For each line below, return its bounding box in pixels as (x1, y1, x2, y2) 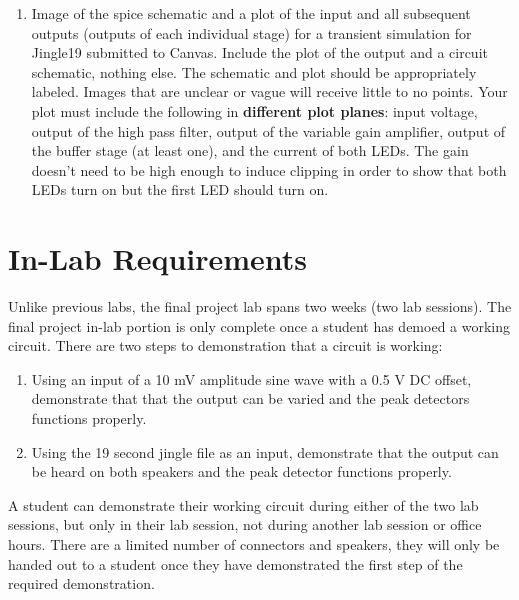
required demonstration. (8, 573, 155, 594)
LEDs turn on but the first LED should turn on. (31, 179, 329, 200)
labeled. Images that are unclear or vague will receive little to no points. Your (31, 81, 508, 102)
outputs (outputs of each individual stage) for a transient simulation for (31, 22, 472, 43)
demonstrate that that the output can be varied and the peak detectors (31, 388, 470, 409)
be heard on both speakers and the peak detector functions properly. (31, 461, 452, 482)
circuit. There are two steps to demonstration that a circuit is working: (8, 335, 443, 356)
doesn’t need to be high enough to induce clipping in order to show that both (31, 159, 507, 180)
